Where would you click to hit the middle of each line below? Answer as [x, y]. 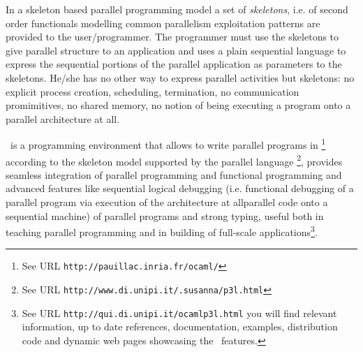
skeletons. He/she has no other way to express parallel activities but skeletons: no [180, 77]
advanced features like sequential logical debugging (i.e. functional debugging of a [180, 188]
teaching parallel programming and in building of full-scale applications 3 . [162, 231]
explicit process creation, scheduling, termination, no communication [153, 91]
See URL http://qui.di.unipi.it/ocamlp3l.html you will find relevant [179, 313]
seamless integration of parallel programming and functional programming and [174, 174]
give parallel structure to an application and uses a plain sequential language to [176, 50]
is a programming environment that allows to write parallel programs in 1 [168, 144]
